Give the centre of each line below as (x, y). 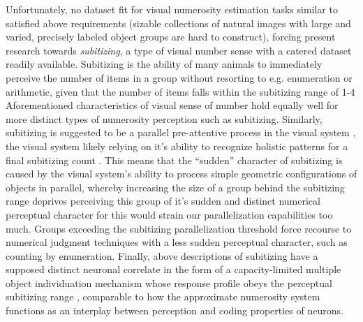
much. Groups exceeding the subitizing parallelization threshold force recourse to (179, 228)
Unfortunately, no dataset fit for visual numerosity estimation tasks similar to (172, 9)
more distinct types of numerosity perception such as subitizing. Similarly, (164, 118)
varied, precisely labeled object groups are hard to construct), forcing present (171, 37)
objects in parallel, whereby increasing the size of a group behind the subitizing (175, 187)
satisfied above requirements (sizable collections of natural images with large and (178, 23)
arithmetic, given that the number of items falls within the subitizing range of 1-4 (180, 91)
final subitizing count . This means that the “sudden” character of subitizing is (174, 160)
